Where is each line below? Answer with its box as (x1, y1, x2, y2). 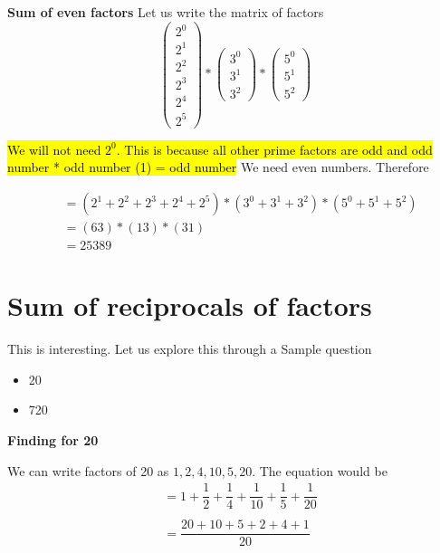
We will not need (7, 139, 101, 158)
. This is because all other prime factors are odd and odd (116, 139, 433, 158)
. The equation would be (252, 461, 387, 480)
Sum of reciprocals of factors (7, 287, 372, 324)
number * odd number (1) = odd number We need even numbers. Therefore (7, 157, 429, 176)
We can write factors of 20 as (7, 461, 169, 480)
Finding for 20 (7, 431, 99, 450)
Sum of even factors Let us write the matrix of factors (7, 3, 324, 21)
